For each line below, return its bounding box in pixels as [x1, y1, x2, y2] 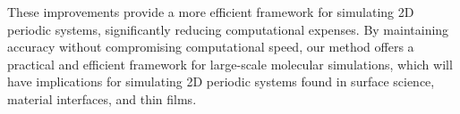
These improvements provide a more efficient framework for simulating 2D [7, 3, 414, 20]
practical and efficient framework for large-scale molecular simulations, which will [7, 54, 453, 73]
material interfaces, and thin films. [7, 89, 197, 108]
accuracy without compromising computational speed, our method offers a [7, 37, 414, 56]
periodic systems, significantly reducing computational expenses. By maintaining [7, 20, 449, 38]
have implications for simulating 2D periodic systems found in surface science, [7, 72, 435, 91]
